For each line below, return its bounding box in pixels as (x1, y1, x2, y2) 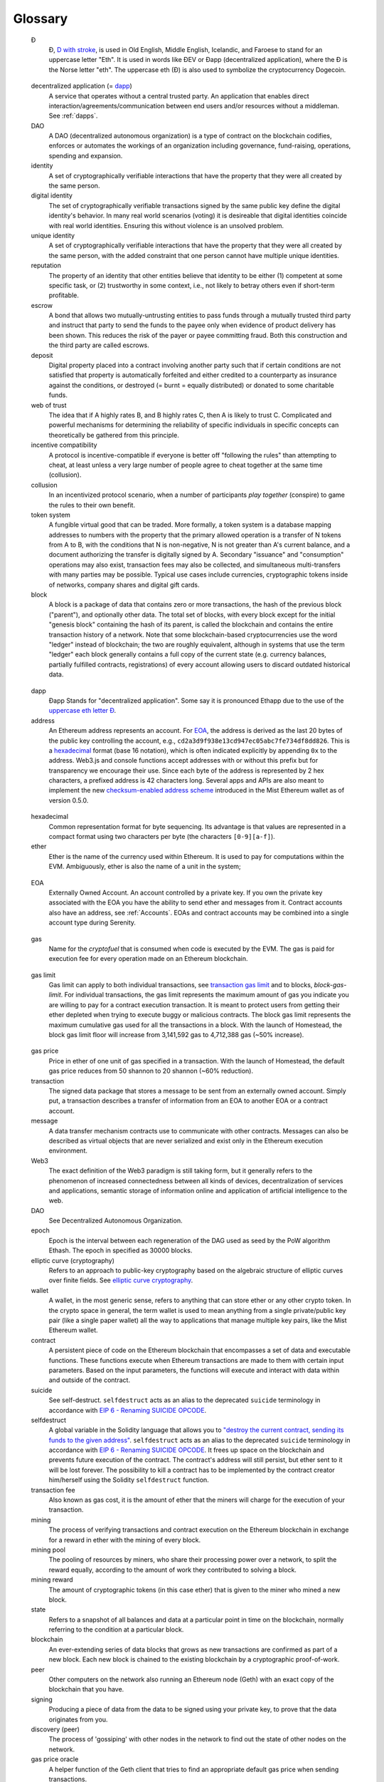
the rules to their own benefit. (48, 500, 135, 509)
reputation (31, 261, 62, 270)
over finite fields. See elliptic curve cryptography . (48, 1276, 193, 1284)
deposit (31, 351, 53, 359)
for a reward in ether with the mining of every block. (48, 1535, 201, 1544)
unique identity (31, 231, 75, 240)
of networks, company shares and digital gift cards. (48, 580, 200, 589)
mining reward (31, 1575, 73, 1584)
